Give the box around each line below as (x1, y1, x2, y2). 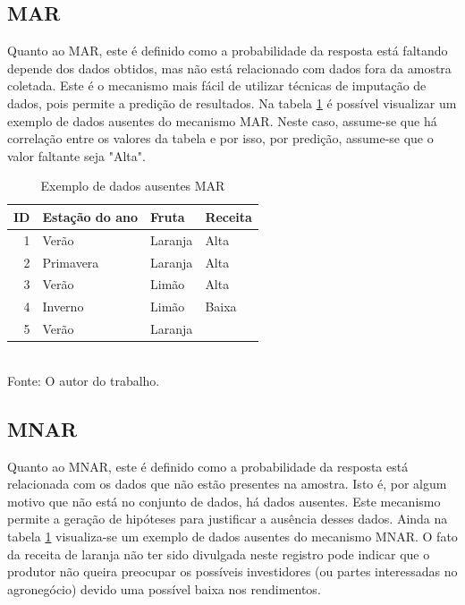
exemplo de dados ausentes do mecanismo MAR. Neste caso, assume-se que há (7, 111, 437, 130)
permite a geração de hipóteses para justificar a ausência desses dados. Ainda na (7, 509, 448, 528)
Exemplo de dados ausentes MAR (40, 176, 225, 195)
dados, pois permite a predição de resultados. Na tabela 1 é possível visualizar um (7, 93, 457, 112)
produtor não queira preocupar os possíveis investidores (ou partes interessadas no (7, 562, 458, 581)
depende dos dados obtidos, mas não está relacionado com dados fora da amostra (7, 58, 452, 77)
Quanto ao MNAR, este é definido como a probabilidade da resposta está (7, 456, 409, 475)
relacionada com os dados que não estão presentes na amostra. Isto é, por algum (7, 474, 447, 493)
